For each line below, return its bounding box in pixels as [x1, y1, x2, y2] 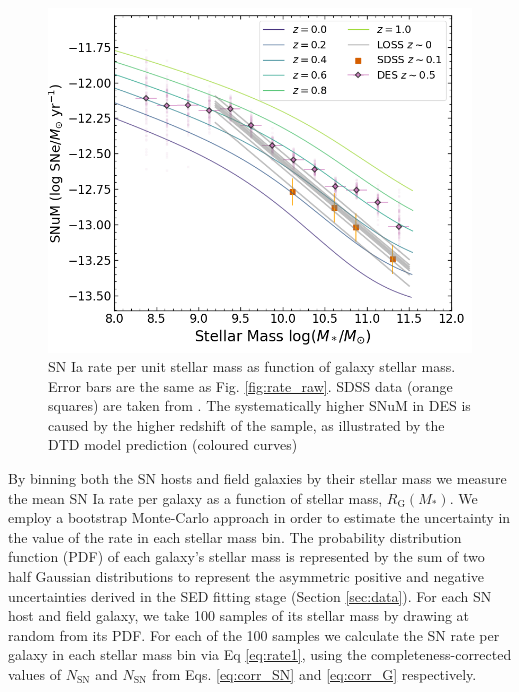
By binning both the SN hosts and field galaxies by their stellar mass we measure [8, 468, 507, 489]
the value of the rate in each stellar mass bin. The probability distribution [8, 526, 462, 547]
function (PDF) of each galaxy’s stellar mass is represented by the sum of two [8, 546, 485, 567]
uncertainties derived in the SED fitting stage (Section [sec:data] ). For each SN [8, 585, 492, 606]
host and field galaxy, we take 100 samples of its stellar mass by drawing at [8, 605, 470, 626]
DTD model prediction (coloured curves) [48, 434, 298, 455]
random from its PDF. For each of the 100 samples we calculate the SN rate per [8, 624, 500, 645]
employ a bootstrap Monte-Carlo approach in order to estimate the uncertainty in [8, 507, 511, 528]
